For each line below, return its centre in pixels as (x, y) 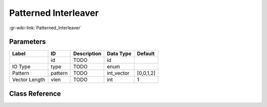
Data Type (119, 53)
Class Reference (35, 93)
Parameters (27, 42)
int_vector (118, 73)
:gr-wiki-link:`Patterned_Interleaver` (45, 28)
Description (87, 53)
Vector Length (29, 80)
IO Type (21, 67)
